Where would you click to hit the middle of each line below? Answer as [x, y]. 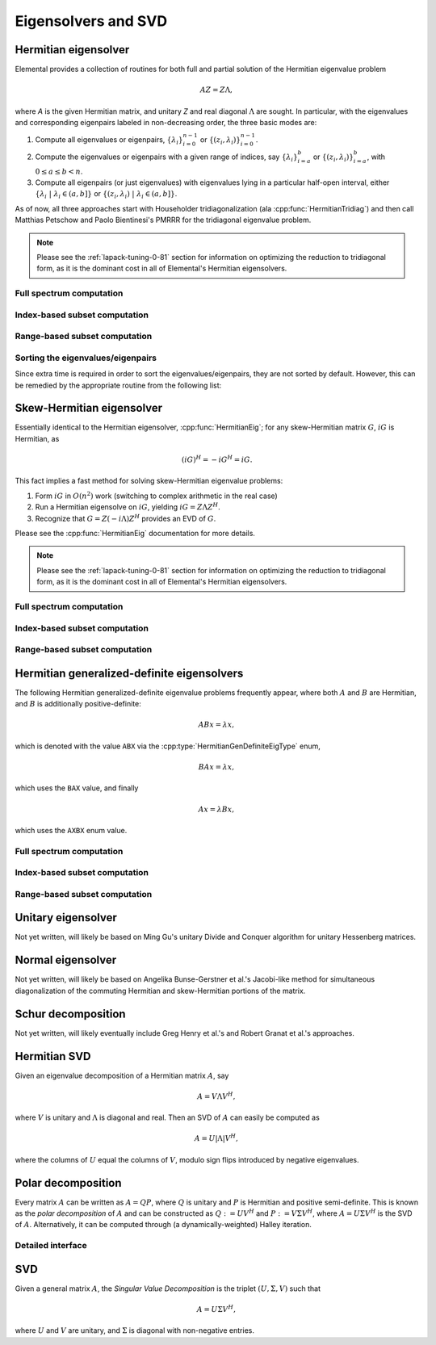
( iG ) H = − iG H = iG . [217, 459]
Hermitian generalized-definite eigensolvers [129, 673]
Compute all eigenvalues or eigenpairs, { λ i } [109, 141]
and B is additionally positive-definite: [78, 704]
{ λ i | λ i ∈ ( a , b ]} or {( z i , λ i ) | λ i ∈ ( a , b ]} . [106, 195]
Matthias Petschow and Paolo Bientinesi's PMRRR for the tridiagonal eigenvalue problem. [163, 220]
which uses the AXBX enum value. [71, 830]
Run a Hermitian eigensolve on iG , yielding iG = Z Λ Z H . [128, 507]
